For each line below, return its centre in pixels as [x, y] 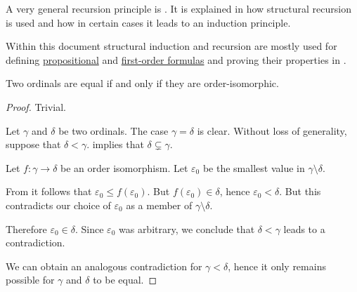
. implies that [115, 144]
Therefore [26, 228]
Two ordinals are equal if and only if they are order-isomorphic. [142, 83]
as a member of [159, 205]
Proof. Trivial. [36, 106]
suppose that [33, 144]
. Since [90, 228]
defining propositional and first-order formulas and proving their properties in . [176, 59]
